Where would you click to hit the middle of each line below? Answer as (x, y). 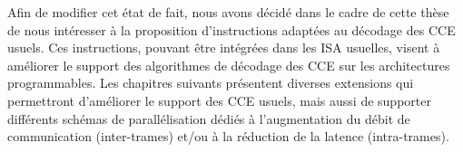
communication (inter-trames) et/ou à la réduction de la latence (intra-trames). (228, 136)
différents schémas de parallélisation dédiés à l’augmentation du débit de (209, 118)
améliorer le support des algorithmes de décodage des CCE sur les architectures (229, 65)
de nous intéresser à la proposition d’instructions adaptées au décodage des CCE (231, 29)
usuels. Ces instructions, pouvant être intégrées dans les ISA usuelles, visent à (224, 47)
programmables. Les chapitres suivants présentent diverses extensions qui (211, 83)
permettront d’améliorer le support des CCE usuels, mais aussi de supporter (219, 100)
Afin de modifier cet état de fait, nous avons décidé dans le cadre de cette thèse (228, 12)
